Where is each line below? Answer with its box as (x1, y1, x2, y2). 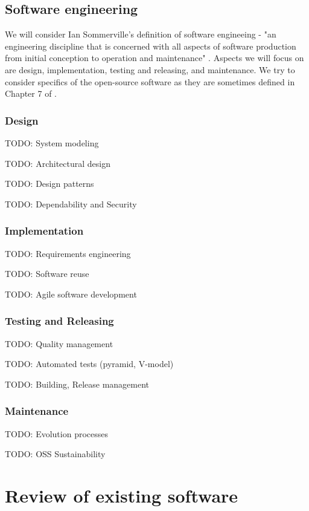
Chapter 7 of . (5, 87, 57, 100)
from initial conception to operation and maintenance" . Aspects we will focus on (5, 51, 304, 64)
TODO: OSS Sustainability (5, 448, 106, 460)
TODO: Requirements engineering (5, 247, 131, 259)
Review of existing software (5, 483, 238, 507)
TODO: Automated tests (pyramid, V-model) (5, 357, 174, 370)
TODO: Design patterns (5, 177, 94, 190)
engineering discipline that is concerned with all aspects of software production (5, 39, 296, 52)
